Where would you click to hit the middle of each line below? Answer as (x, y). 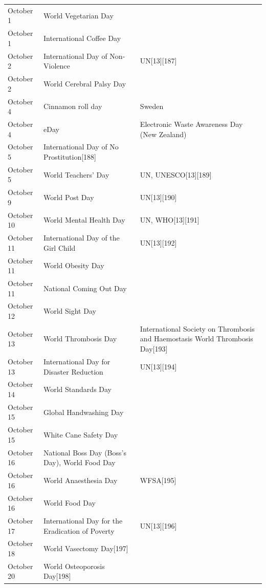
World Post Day (69, 197)
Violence (57, 66)
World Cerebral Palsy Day (85, 83)
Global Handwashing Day (84, 412)
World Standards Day (77, 389)
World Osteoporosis (74, 566)
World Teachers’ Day (76, 174)
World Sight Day (70, 311)
